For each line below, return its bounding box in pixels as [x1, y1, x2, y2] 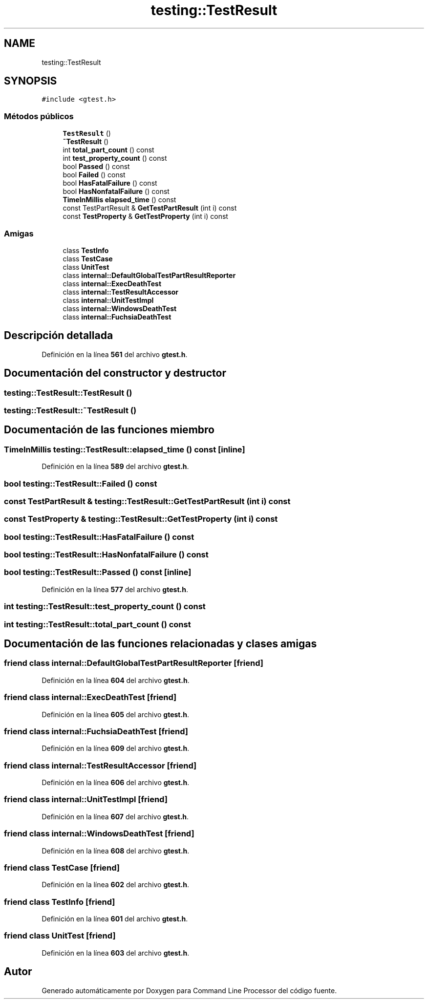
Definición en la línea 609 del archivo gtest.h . [42, 744, 190, 753]
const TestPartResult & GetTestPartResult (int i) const [63, 204, 237, 213]
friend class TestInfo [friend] [4, 896, 115, 907]
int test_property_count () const [63, 154, 167, 163]
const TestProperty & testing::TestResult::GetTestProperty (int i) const [4, 514, 278, 524]
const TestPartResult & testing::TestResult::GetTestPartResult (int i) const [4, 496, 291, 506]
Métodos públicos [4, 111, 74, 121]
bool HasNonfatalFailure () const [63, 187, 170, 196]
